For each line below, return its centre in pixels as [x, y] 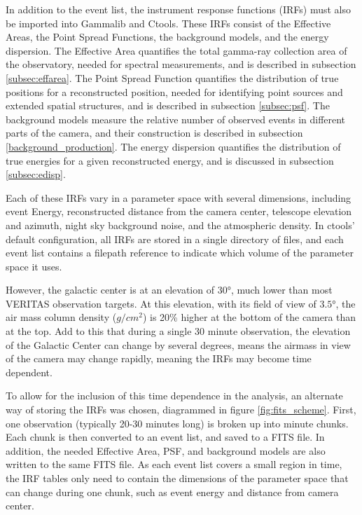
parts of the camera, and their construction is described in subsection [154, 133]
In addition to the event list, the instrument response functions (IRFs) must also [179, 9]
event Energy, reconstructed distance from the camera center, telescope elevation [179, 211]
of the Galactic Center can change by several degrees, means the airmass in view [178, 344]
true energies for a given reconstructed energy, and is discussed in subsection [170, 160]
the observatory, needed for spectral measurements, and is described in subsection [181, 64]
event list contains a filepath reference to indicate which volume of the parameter [180, 253]
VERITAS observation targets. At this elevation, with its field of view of [161, 303]
